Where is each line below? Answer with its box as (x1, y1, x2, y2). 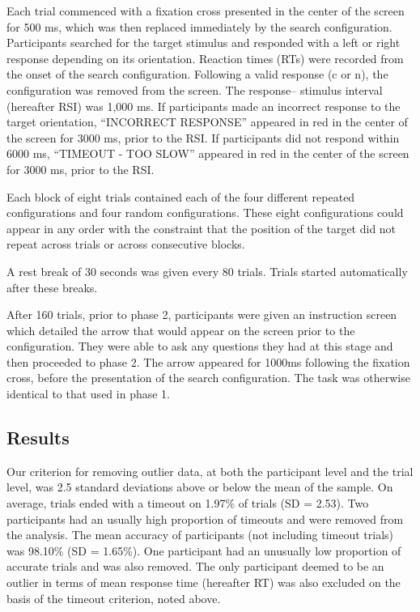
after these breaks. (6, 278, 98, 295)
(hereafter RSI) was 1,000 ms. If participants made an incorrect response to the (6, 97, 401, 114)
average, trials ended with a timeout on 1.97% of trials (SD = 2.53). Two (6, 495, 369, 512)
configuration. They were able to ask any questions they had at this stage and (6, 338, 393, 355)
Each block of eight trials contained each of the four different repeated (6, 188, 355, 205)
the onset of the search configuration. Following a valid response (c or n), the (6, 66, 388, 83)
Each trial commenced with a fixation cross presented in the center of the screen (6, 2, 405, 19)
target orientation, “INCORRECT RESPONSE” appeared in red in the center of (6, 113, 408, 130)
